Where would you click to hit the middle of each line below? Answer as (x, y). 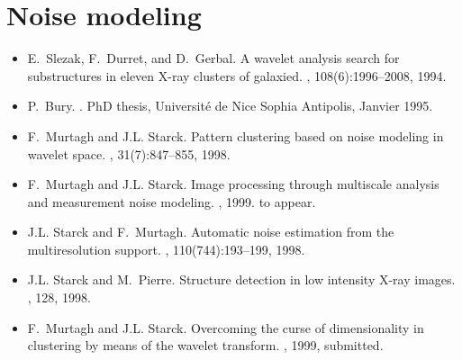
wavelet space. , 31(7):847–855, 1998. (129, 153)
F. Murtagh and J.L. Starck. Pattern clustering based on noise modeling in (236, 135)
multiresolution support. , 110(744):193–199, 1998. (166, 249)
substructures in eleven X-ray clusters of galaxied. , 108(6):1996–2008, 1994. (237, 75)
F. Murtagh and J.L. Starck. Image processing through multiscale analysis (233, 184)
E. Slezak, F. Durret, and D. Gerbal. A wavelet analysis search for (213, 58)
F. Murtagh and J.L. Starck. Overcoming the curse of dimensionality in (226, 327)
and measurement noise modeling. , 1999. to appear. (172, 201)
